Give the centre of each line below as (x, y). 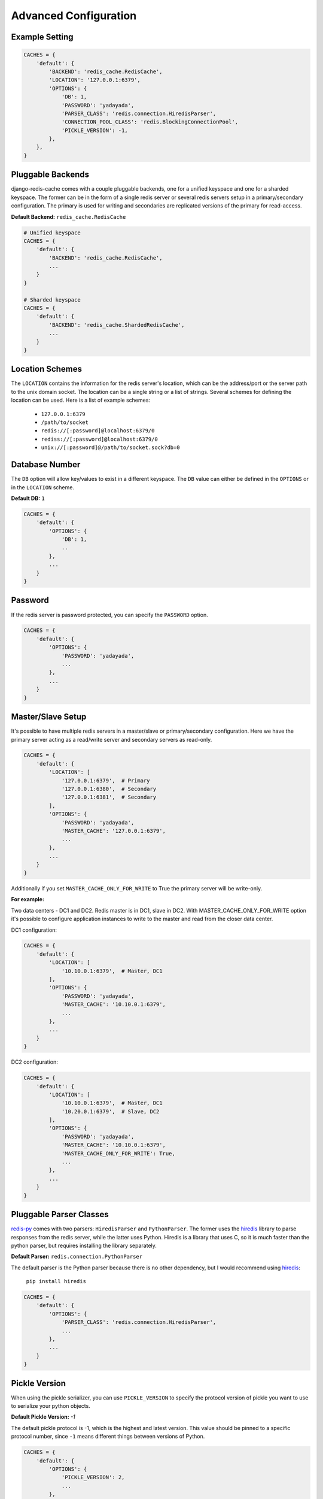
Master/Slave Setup (49, 717)
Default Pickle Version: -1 (43, 1417)
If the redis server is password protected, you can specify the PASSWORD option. (110, 615)
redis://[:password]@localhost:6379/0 (98, 431)
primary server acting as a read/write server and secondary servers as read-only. (112, 739)
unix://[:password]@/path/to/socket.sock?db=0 (110, 448)
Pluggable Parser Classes (60, 1214)
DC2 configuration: (34, 1062)
